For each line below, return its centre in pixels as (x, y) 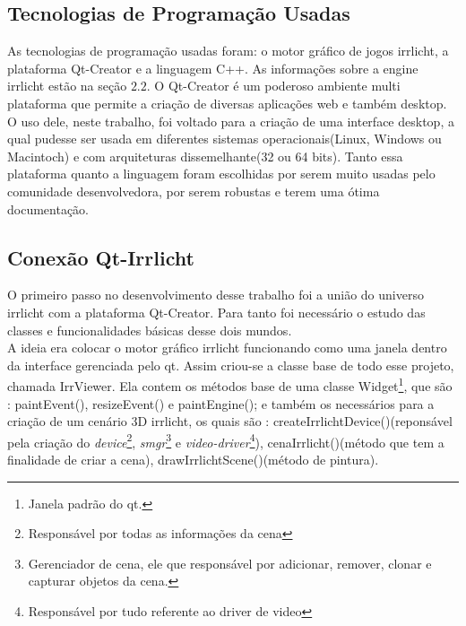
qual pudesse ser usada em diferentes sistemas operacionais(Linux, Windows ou (224, 139)
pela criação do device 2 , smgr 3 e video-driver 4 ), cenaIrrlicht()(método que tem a (226, 440)
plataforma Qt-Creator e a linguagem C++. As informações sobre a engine (213, 68)
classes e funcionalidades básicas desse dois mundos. (150, 330)
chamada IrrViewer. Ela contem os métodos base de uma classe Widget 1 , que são (230, 384)
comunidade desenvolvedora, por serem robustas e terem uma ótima (194, 191)
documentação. (48, 209)
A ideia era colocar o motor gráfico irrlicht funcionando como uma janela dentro (227, 348)
